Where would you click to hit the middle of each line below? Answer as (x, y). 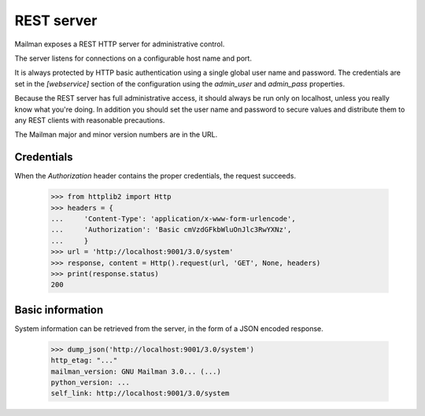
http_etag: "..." (84, 361)
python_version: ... (90, 382)
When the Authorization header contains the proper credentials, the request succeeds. (155, 176)
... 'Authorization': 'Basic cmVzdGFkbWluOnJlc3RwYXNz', (171, 230)
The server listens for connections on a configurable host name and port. (133, 58)
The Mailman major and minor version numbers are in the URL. (116, 134)
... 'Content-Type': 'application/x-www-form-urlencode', (173, 219)
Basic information (59, 309)
